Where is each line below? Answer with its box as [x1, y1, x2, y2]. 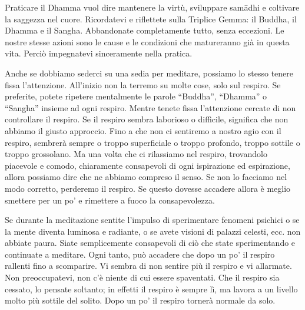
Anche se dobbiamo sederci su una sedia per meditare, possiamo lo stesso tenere [5, 66, 293, 79]
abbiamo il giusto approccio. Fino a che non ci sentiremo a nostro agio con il [5, 124, 281, 136]
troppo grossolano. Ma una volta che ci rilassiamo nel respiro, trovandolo [5, 148, 267, 160]
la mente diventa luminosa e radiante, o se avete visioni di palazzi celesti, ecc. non [5, 225, 301, 237]
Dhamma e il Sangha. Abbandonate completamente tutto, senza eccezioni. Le [5, 24, 284, 36]
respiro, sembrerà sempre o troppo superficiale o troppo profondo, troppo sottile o [5, 136, 300, 148]
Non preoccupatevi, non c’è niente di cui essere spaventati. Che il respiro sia [5, 271, 280, 284]
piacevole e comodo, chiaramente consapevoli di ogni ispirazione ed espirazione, [5, 159, 290, 171]
